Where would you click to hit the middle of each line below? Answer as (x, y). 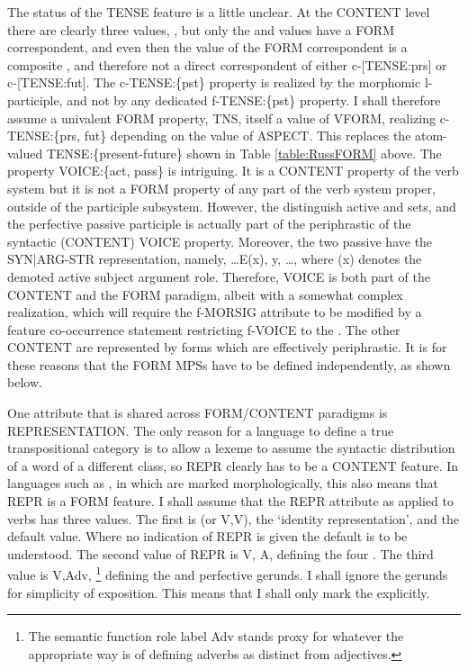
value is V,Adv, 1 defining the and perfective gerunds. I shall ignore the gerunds (228, 574)
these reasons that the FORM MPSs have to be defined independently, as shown (229, 364)
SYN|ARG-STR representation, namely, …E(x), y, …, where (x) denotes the (215, 259)
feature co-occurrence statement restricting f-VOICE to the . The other (204, 329)
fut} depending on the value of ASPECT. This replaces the (247, 136)
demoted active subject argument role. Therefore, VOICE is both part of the (219, 276)
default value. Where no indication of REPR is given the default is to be (207, 536)
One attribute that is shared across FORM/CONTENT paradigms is (198, 413)
